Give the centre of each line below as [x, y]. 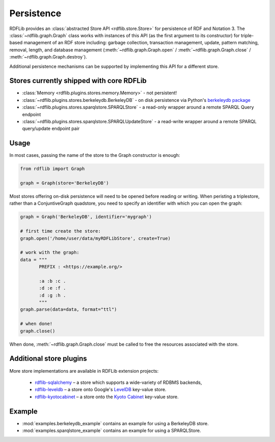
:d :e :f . [52, 288]
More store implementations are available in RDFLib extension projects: [84, 371]
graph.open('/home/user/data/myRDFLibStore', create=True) [95, 238]
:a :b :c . [52, 281]
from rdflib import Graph [52, 169]
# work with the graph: [50, 253]
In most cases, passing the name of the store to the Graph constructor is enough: [95, 155]
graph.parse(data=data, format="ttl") [68, 310]
